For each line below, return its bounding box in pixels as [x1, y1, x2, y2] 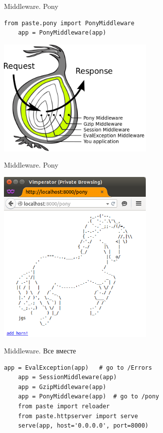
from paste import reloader [18, 403, 110, 410]
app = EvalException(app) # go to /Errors [4, 364, 152, 371]
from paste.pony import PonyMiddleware [4, 19, 134, 27]
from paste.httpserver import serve [18, 412, 138, 420]
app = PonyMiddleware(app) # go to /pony [18, 393, 159, 400]
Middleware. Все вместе [4, 346, 76, 356]
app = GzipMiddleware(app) [18, 383, 106, 390]
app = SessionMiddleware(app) [18, 374, 117, 381]
